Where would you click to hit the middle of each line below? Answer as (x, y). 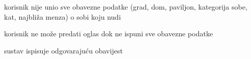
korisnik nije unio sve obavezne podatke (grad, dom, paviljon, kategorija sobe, (126, 7)
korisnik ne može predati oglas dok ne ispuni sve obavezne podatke (109, 34)
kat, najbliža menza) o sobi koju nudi (62, 16)
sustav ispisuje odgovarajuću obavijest (64, 50)
